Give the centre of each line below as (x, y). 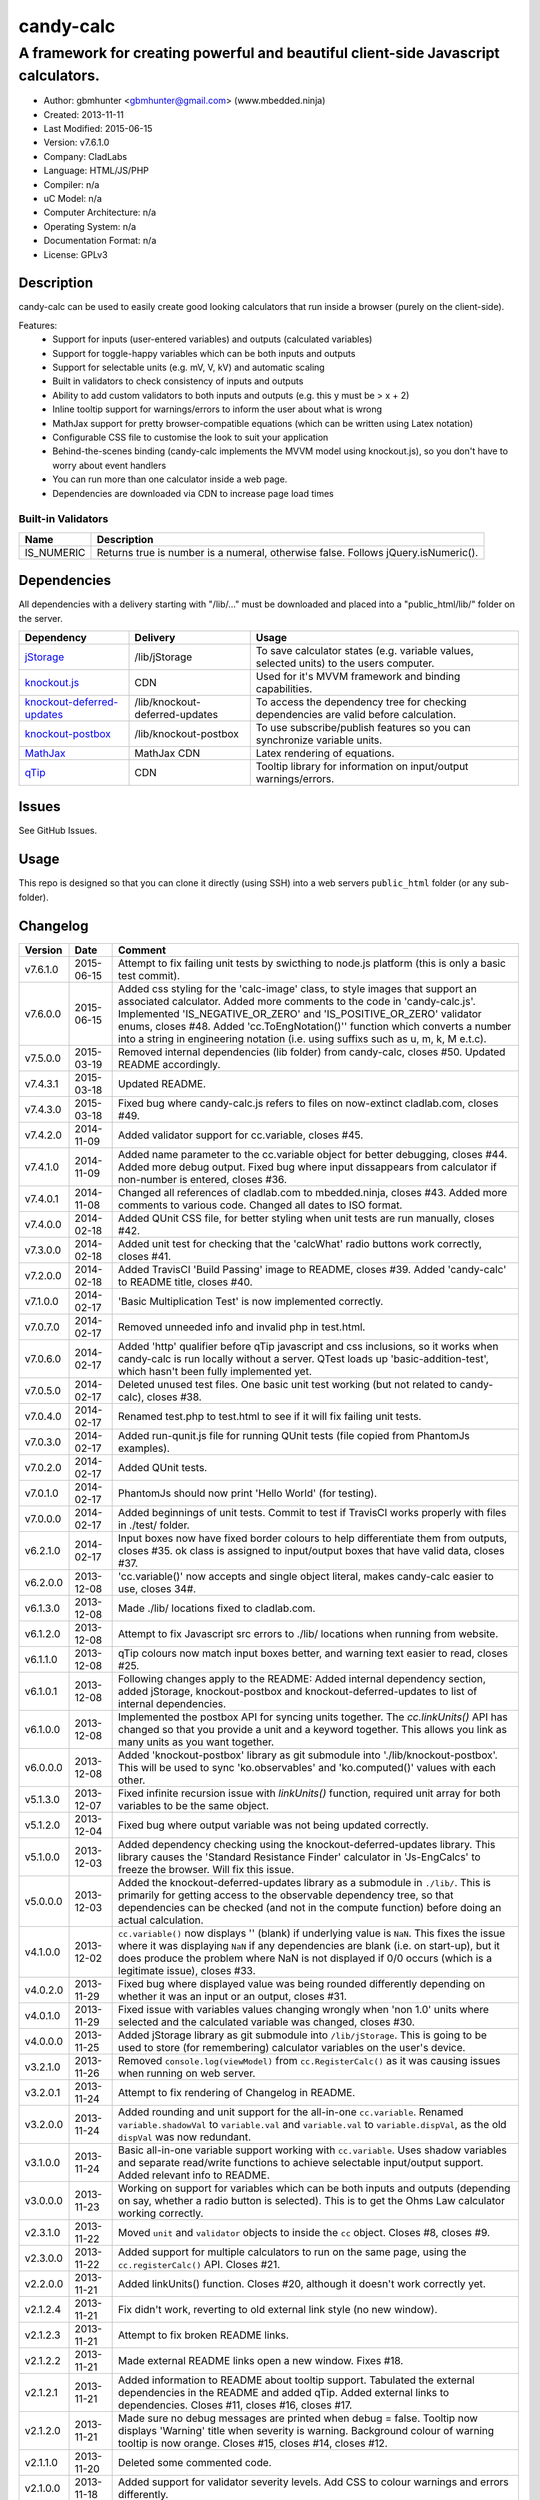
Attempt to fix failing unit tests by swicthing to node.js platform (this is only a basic (312, 963)
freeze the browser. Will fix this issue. (206, 1869)
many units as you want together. (196, 1742)
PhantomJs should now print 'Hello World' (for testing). (248, 1493)
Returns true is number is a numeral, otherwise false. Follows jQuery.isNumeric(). (287, 552)
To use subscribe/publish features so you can (363, 727)
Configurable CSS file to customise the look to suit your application (190, 437)
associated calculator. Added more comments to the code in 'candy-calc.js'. (297, 1001)
